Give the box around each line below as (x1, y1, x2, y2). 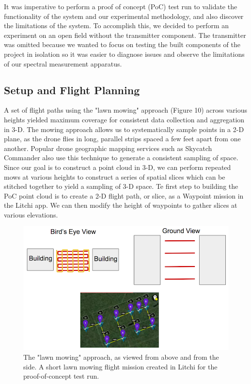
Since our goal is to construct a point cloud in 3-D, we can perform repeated (4, 162, 231, 172)
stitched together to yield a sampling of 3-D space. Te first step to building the (4, 181, 238, 191)
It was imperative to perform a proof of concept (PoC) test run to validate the (4, 1, 237, 11)
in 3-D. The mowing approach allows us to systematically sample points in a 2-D (4, 124, 244, 134)
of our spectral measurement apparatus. (4, 58, 122, 68)
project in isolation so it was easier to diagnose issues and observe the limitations (4, 49, 245, 59)
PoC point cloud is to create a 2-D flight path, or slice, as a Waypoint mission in (4, 190, 244, 200)
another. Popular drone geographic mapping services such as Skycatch (4, 143, 212, 153)
